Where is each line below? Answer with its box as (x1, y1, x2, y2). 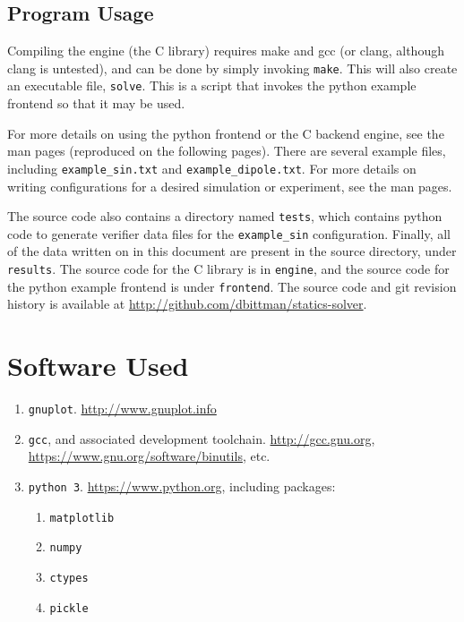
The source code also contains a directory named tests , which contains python (7, 207, 443, 226)
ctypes (49, 571, 89, 584)
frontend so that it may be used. (7, 94, 185, 113)
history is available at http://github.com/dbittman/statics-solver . (7, 294, 367, 313)
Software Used (7, 347, 189, 384)
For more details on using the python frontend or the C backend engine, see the (7, 124, 444, 142)
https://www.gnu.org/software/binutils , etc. (28, 447, 271, 465)
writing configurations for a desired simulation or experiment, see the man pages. (7, 176, 452, 195)
